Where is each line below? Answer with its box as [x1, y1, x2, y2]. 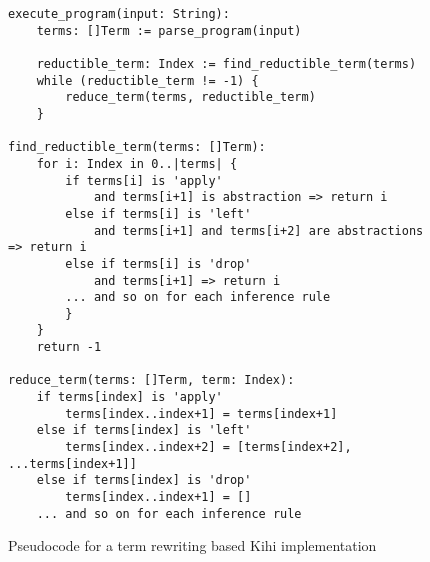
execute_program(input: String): [8, 7, 230, 21]
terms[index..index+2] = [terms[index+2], [65, 440, 352, 455]
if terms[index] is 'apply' [36, 390, 223, 405]
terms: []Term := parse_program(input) [36, 23, 302, 38]
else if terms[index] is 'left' [36, 423, 252, 438]
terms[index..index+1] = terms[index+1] [65, 406, 338, 421]
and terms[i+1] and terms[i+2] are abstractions [93, 223, 424, 238]
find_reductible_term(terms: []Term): [8, 140, 266, 155]
